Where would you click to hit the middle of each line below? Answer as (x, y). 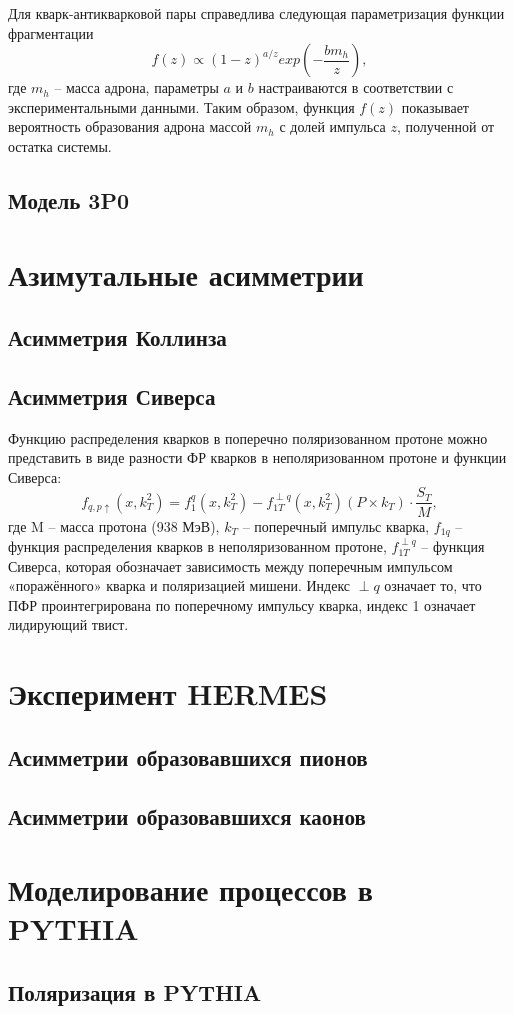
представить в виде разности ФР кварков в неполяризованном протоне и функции (257, 457)
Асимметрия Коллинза (117, 337)
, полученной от (445, 126)
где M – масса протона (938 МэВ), (114, 525)
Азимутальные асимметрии (186, 273)
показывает (435, 106)
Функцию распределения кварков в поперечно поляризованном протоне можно (248, 437)
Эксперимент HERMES (168, 693)
